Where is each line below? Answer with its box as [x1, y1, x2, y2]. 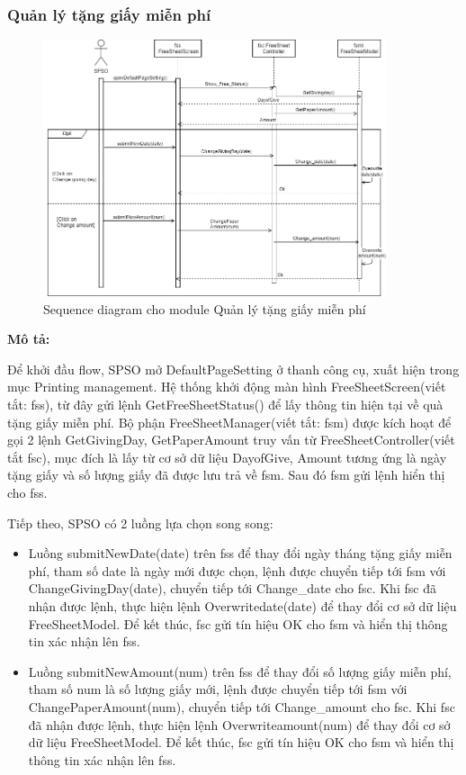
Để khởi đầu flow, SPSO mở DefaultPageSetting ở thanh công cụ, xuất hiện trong [7, 359, 460, 378]
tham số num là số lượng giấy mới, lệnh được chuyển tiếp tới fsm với [28, 680, 408, 698]
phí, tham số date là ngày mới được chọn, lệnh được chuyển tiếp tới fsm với [28, 561, 446, 580]
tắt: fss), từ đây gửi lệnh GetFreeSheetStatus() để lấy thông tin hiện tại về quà [7, 395, 444, 414]
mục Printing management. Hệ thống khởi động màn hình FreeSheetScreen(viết [7, 377, 446, 396]
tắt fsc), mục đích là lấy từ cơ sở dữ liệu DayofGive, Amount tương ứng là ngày [7, 447, 447, 466]
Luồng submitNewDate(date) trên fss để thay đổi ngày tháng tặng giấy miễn [28, 544, 453, 563]
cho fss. [7, 483, 48, 502]
